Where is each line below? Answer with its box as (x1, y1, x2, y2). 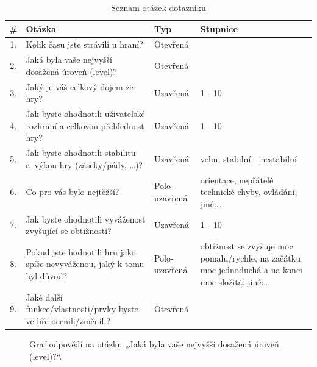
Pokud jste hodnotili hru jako (26, 245, 136, 258)
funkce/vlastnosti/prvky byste (26, 302, 138, 315)
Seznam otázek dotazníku (111, 1, 206, 13)
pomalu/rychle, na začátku (200, 251, 301, 264)
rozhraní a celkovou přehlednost (26, 119, 144, 132)
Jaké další (26, 290, 63, 303)
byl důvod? (26, 269, 68, 282)
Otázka (26, 22, 57, 35)
